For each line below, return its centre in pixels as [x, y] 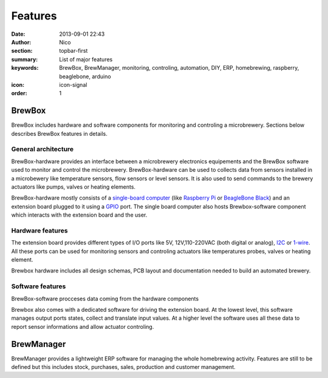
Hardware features [39, 231]
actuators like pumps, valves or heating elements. [73, 187]
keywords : [25, 68]
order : [19, 93]
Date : [18, 34]
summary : [25, 59]
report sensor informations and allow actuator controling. [83, 326]
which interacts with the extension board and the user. [79, 215]
